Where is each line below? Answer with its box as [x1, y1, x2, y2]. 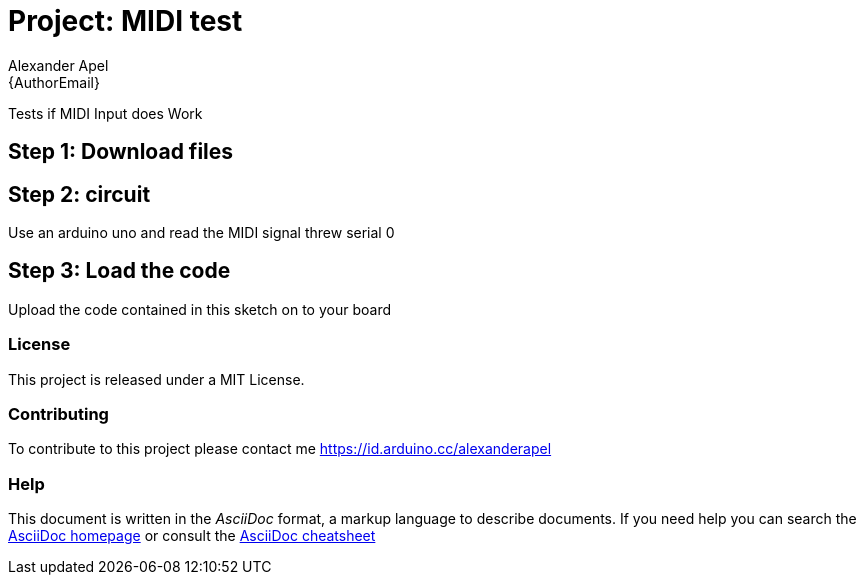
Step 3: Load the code [8, 258, 231, 284]
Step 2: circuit [8, 181, 151, 207]
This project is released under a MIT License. [8, 370, 305, 388]
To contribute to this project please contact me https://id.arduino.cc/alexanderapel [8, 440, 552, 458]
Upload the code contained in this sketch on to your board [8, 300, 391, 318]
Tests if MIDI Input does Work [8, 104, 203, 122]
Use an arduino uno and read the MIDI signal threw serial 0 [8, 224, 395, 242]
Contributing [8, 403, 109, 424]
